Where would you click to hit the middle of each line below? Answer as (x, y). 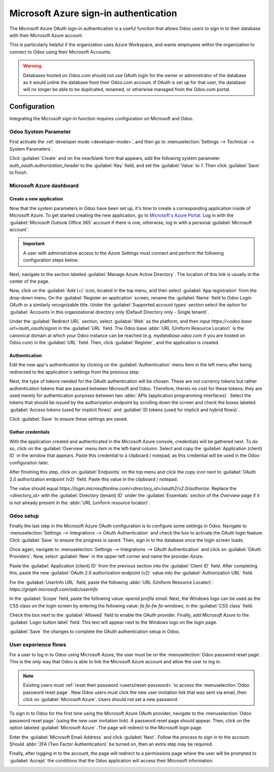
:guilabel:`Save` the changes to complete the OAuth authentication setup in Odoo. (95, 631)
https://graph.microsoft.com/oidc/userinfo (54, 589)
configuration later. (29, 462)
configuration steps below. (51, 260)
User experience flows (38, 645)
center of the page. (30, 281)
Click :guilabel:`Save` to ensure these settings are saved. (68, 419)
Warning (32, 66)
